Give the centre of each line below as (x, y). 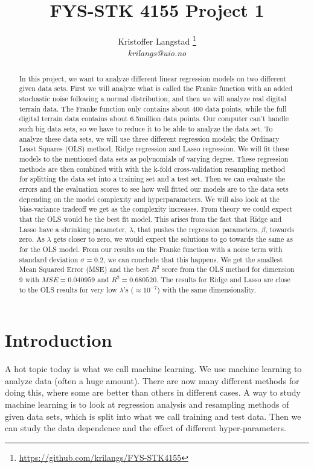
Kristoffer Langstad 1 (157, 40)
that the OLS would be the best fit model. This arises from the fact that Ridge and (150, 219)
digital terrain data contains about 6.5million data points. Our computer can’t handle (154, 119)
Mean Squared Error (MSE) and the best (84, 269)
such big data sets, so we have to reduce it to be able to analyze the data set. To (146, 129)
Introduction (59, 340)
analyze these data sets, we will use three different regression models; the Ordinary (149, 138)
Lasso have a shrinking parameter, (73, 229)
